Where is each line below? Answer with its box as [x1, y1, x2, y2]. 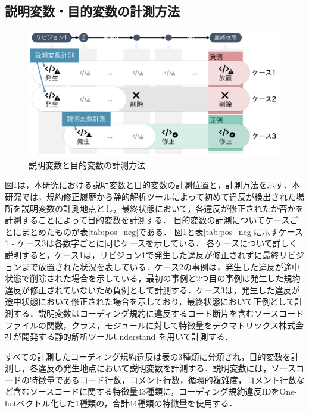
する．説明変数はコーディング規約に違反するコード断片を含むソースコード [13, 306, 304, 319]
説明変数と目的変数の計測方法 [29, 158, 145, 171]
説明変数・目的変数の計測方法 [5, 2, 180, 20]
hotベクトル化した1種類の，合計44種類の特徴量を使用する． [5, 397, 238, 409]
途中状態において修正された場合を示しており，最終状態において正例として [5, 295, 295, 308]
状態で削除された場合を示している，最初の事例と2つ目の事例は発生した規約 [5, 272, 301, 284]
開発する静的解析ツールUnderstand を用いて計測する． [21, 330, 233, 343]
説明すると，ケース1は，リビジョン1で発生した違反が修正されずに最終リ [5, 248, 288, 261]
